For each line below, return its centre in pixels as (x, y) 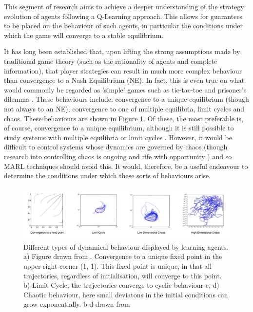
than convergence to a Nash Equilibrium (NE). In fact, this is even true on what (124, 80)
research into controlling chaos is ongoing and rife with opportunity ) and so (118, 156)
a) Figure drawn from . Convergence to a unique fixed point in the (123, 256)
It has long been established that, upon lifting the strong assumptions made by (122, 51)
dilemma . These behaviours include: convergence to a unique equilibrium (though (126, 99)
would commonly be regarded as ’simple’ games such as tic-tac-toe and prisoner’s (125, 89)
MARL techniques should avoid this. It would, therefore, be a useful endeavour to (126, 166)
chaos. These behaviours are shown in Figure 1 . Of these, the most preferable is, (124, 118)
